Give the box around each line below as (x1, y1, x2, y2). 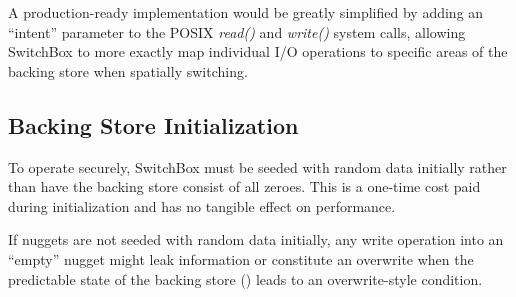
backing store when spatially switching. (8, 60, 248, 81)
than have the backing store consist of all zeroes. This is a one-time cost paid (8, 176, 481, 197)
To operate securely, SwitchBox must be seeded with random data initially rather (8, 156, 507, 177)
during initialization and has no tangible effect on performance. (8, 195, 396, 216)
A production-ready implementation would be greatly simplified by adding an (8, 2, 484, 22)
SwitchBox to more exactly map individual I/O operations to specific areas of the (8, 41, 508, 62)
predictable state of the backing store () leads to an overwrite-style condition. (8, 268, 483, 289)
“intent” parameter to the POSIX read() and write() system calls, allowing (8, 21, 466, 42)
